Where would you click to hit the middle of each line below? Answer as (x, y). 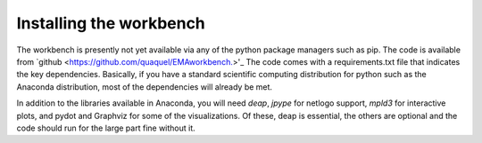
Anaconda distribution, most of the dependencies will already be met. (144, 87)
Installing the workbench (111, 23)
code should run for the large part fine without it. (106, 128)
